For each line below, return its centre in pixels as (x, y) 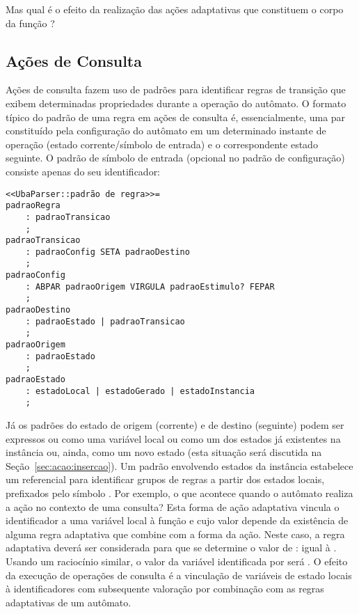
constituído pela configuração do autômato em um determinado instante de (166, 131)
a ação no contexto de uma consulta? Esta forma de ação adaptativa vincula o (173, 506)
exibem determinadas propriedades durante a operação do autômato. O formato (176, 103)
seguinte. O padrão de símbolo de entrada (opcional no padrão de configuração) (175, 158)
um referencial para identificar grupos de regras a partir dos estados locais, (165, 479)
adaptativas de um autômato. (69, 602)
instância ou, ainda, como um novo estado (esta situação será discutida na (164, 452)
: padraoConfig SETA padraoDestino (107, 252)
